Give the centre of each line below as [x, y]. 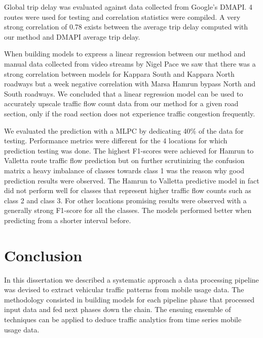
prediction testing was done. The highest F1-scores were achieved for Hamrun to [129, 150]
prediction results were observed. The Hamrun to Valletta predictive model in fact [132, 180]
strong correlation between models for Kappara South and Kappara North [119, 73]
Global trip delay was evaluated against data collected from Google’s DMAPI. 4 [128, 7]
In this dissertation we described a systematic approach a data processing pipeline [131, 279]
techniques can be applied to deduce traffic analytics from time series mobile [123, 319]
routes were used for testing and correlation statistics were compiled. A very [122, 17]
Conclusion [43, 255]
